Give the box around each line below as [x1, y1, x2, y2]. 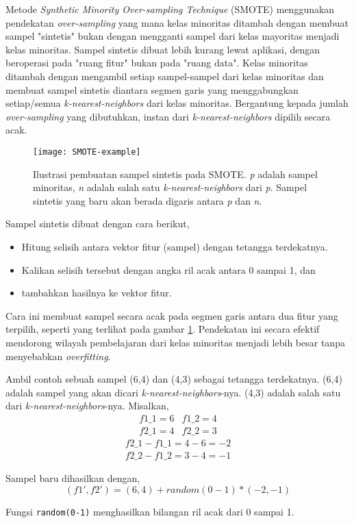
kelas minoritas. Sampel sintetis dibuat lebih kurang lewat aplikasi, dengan [5, 42, 320, 56]
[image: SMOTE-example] [33, 146, 141, 157]
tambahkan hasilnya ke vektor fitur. [21, 285, 172, 300]
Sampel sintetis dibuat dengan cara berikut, [5, 216, 190, 231]
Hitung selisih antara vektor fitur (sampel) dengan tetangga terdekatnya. [21, 239, 328, 253]
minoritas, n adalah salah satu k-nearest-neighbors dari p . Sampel [33, 180, 307, 194]
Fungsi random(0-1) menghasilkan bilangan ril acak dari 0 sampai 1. [5, 504, 294, 518]
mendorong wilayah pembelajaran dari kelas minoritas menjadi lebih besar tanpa [5, 335, 345, 349]
